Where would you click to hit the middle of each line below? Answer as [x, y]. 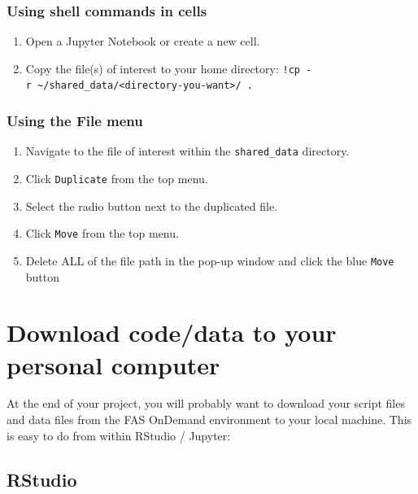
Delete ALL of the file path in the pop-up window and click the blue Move [210, 260]
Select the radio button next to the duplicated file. [152, 205]
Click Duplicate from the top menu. [117, 178]
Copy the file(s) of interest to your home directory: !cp [163, 68]
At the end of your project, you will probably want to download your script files [206, 403]
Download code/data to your [172, 332]
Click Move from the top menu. [102, 233]
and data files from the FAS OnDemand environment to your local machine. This [209, 420]
